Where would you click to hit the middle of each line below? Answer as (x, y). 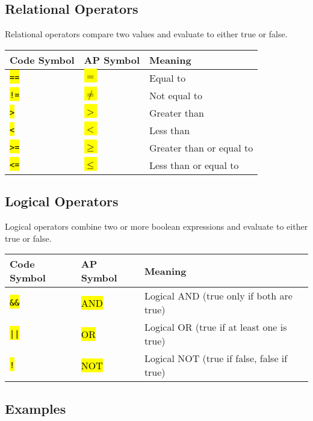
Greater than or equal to (201, 147)
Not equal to (176, 95)
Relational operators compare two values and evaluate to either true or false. (146, 34)
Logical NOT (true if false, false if (216, 358)
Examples (36, 408)
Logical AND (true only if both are (218, 296)
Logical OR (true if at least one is (215, 327)
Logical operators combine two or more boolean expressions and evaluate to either (156, 226)
